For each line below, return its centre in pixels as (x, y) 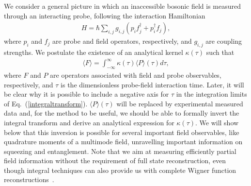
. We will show (217, 122)
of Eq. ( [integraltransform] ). (46, 103)
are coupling (224, 41)
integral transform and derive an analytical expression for (89, 122)
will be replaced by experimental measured (180, 103)
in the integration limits (212, 94)
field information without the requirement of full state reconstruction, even (115, 161)
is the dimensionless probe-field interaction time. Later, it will (152, 84)
